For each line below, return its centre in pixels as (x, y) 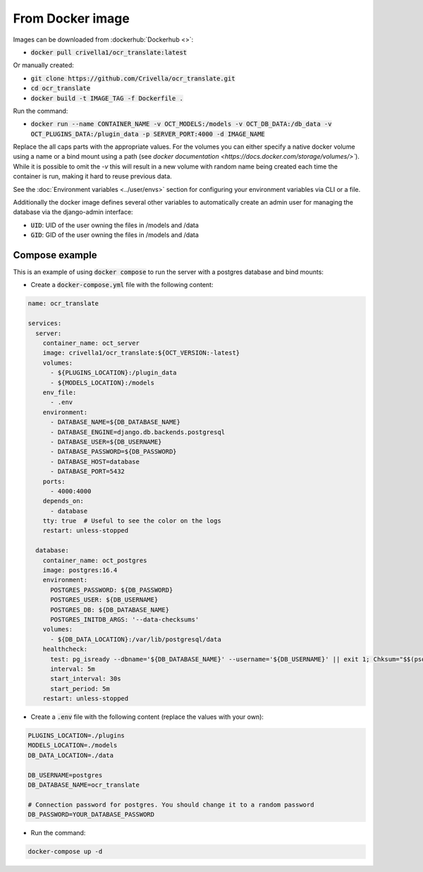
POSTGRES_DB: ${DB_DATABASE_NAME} (110, 610)
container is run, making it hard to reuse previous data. (92, 176)
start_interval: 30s (86, 679)
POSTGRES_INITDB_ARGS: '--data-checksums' (125, 619)
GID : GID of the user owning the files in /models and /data (115, 235)
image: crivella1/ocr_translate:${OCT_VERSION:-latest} (141, 353)
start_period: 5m (80, 689)
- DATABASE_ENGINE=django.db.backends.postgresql (138, 432)
